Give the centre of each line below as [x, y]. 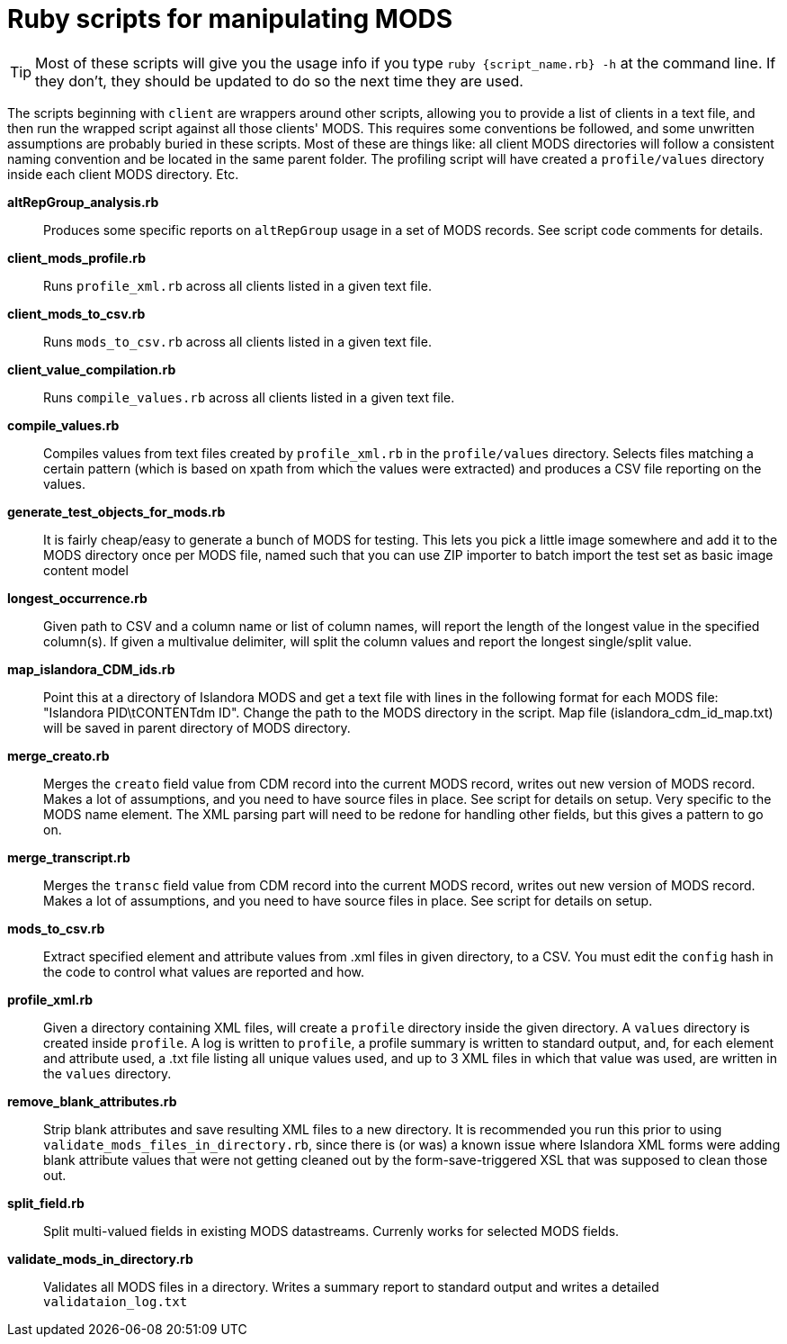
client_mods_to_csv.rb [76, 313]
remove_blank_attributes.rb [92, 1101]
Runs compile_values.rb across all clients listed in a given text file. [249, 397]
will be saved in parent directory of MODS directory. [197, 727]
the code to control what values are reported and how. [204, 971]
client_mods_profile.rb [77, 257]
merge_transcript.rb [69, 857]
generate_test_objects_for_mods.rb [116, 511]
